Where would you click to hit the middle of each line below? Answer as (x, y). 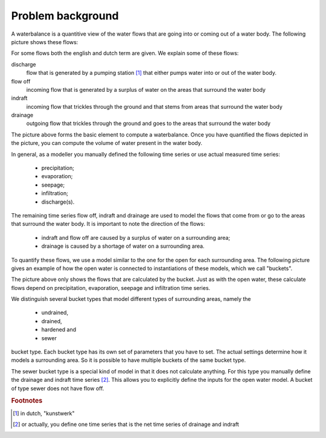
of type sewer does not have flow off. (58, 388)
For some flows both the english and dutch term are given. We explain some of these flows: (125, 53)
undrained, (55, 313)
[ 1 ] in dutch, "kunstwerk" (44, 413)
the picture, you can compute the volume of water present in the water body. (107, 143)
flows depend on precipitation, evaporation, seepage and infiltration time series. (111, 288)
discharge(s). (58, 202)
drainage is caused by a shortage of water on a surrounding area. (123, 246)
